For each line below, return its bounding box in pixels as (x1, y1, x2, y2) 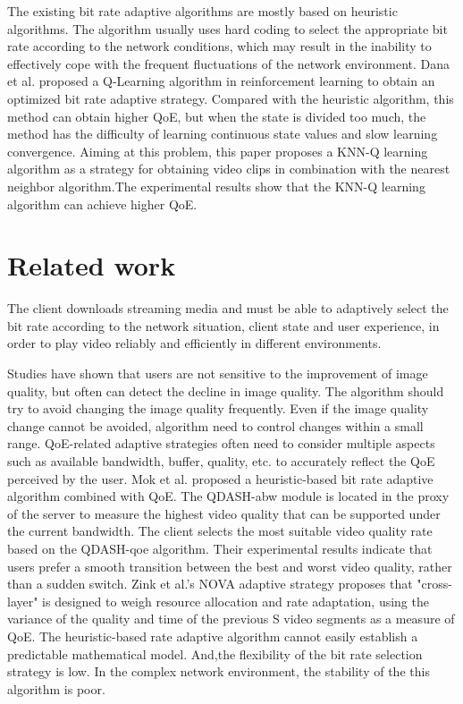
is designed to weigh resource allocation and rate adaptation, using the (42, 591, 429, 610)
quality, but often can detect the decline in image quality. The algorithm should (7, 381, 444, 400)
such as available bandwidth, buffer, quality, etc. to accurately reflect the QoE (7, 452, 435, 470)
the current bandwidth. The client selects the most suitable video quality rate (7, 522, 433, 540)
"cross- (417, 574, 452, 593)
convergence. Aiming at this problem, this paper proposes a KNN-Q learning (7, 141, 428, 160)
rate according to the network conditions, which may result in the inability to (7, 37, 432, 55)
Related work (7, 247, 176, 284)
